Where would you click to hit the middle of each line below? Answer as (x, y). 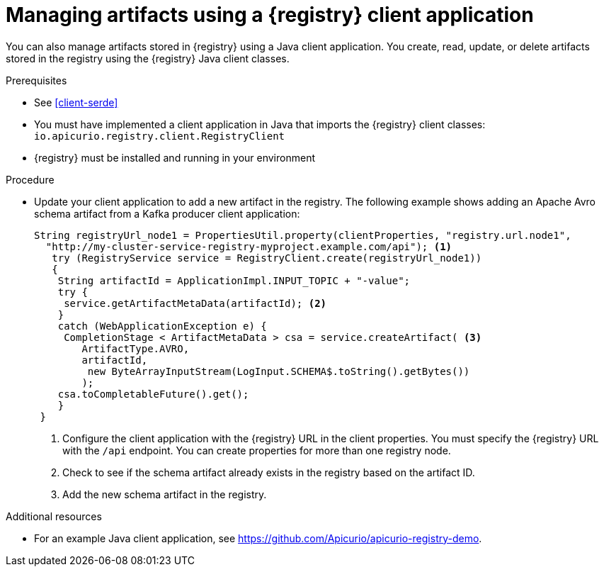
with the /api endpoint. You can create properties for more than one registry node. (257, 450)
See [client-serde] (76, 102)
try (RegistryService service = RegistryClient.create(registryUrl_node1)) (267, 258)
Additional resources (54, 516)
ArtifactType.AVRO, (136, 348)
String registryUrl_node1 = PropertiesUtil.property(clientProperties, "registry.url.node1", (303, 235)
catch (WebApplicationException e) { (162, 326)
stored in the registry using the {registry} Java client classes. (148, 58)
